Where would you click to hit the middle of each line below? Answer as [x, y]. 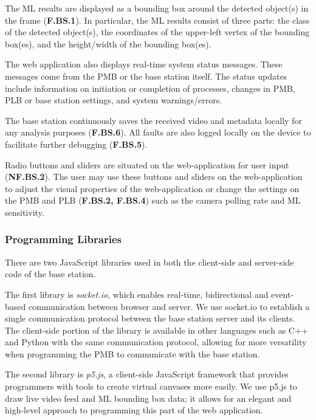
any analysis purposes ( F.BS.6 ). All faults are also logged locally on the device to [158, 132]
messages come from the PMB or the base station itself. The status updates [146, 76]
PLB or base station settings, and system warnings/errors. [114, 100]
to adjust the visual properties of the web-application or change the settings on [152, 188]
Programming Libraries [63, 239]
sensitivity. [25, 212]
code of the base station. [50, 274]
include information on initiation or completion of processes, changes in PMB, [150, 88]
